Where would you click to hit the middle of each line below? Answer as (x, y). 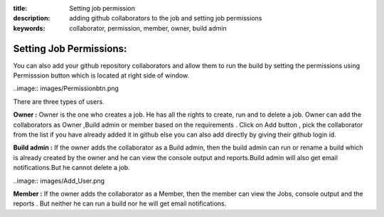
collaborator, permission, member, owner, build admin (148, 28)
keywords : (29, 28)
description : (32, 18)
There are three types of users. (59, 101)
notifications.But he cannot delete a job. (72, 168)
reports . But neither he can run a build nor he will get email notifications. (120, 203)
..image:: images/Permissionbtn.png (66, 88)
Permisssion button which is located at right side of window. (101, 75)
